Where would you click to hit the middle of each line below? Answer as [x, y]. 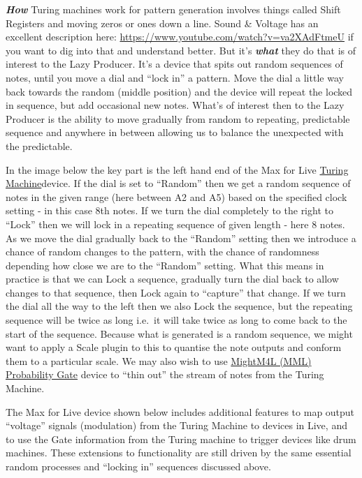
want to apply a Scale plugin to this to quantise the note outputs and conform [174, 347]
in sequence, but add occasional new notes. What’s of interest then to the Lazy [175, 105]
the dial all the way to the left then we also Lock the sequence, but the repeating [179, 306]
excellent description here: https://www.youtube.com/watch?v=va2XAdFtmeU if [180, 37]
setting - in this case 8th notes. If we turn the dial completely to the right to [169, 210]
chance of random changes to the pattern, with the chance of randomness [162, 252]
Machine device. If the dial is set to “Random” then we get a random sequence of [178, 183]
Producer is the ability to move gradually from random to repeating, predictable [178, 118]
